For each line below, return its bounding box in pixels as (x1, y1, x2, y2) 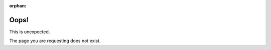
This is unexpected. (9, 29, 50, 35)
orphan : (9, 3, 27, 8)
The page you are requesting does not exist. (9, 38, 101, 44)
